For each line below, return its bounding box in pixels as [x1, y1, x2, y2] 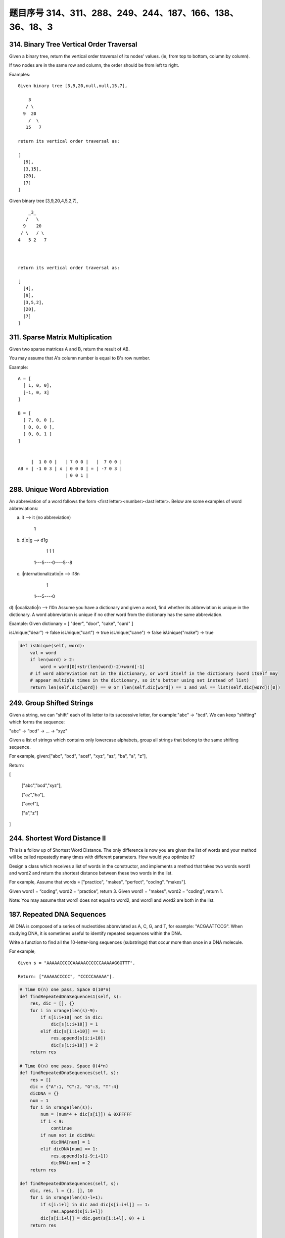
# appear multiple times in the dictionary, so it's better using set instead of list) [30, 677, 249, 683]
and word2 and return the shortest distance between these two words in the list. [9, 870, 173, 876]
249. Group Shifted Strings [9, 699, 94, 708]
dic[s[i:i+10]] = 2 [50, 1042, 98, 1048]
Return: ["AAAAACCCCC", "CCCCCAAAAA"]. [18, 974, 115, 980]
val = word [30, 650, 56, 656]
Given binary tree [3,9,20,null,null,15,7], [18, 83, 128, 89]
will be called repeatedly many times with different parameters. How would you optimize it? [9, 854, 195, 860]
